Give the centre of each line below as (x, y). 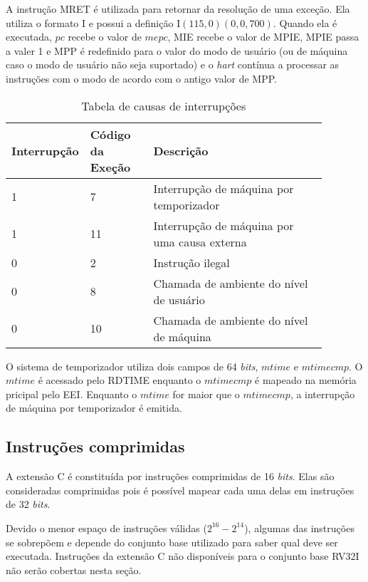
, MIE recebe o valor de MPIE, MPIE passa (263, 37)
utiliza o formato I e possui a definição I (93, 22)
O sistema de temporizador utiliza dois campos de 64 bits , (132, 366)
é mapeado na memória (306, 380)
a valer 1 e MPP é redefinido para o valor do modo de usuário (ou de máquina (177, 50)
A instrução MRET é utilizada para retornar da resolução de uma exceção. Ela (178, 9)
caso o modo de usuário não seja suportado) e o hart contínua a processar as (173, 64)
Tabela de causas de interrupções (164, 105)
